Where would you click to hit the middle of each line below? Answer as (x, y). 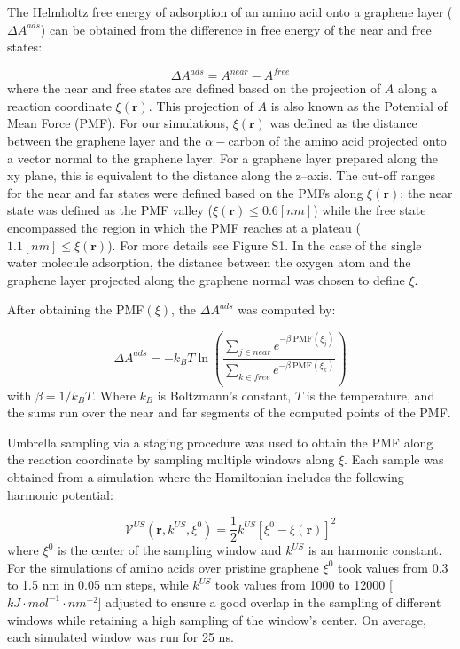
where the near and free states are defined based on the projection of (194, 88)
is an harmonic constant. (375, 550)
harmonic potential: (60, 494)
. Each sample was (394, 459)
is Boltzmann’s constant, (224, 395)
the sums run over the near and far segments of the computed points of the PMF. (229, 412)
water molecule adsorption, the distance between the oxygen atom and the (209, 262)
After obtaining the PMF (76, 309)
